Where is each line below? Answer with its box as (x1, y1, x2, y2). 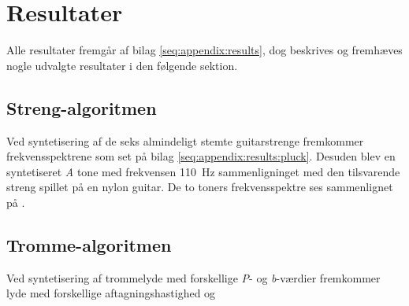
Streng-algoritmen (6, 95, 157, 120)
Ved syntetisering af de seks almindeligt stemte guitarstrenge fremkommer (6, 132, 364, 149)
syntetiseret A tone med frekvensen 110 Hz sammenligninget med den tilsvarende (6, 163, 400, 179)
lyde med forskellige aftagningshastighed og (6, 285, 216, 301)
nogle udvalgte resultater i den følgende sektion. (6, 57, 238, 73)
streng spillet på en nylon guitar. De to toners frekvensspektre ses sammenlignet (6, 179, 393, 195)
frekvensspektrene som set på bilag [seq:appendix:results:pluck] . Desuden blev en (6, 148, 396, 164)
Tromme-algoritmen (6, 232, 172, 256)
